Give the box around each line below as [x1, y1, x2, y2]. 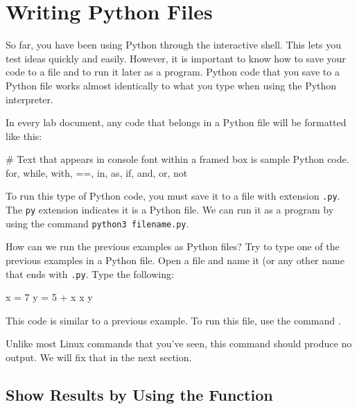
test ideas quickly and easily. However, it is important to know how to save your [6, 51, 346, 65]
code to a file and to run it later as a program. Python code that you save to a [6, 64, 340, 79]
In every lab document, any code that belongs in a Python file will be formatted [6, 115, 347, 130]
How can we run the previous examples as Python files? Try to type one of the [6, 239, 340, 254]
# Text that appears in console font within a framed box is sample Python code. [6, 152, 349, 166]
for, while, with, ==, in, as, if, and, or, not [6, 165, 188, 180]
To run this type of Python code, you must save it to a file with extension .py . [6, 189, 340, 203]
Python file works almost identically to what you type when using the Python [6, 78, 337, 92]
